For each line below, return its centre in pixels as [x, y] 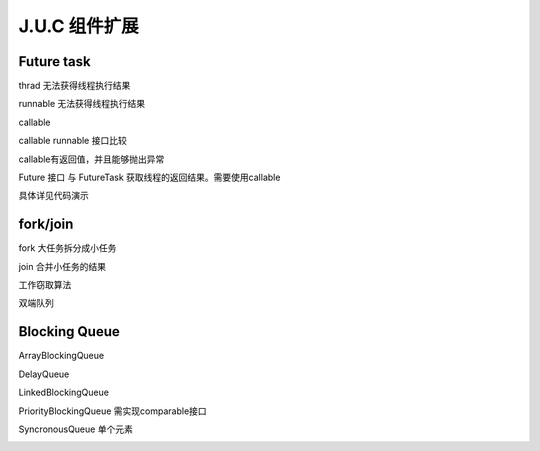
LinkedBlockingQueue [64, 392]
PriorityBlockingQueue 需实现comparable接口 [112, 411]
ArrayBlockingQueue [61, 356]
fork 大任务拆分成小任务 [67, 248]
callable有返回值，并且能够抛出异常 [91, 159]
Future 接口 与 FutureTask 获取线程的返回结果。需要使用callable [149, 177]
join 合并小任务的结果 [62, 266]
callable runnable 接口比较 [72, 141]
